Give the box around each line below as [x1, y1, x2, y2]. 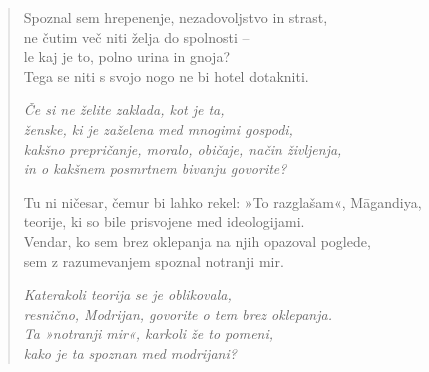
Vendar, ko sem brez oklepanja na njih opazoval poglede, [23, 230, 371, 251]
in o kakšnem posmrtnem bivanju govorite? [23, 158, 287, 179]
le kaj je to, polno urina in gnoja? [23, 46, 230, 67]
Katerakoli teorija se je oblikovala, [23, 284, 232, 305]
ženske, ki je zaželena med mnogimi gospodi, [23, 118, 293, 139]
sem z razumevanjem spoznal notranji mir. [23, 250, 284, 271]
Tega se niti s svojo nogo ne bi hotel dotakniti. [23, 65, 309, 86]
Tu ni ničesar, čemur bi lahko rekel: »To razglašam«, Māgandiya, [23, 191, 422, 212]
